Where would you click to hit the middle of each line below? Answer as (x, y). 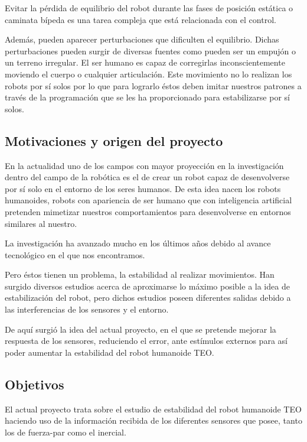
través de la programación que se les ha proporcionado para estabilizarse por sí (147, 97)
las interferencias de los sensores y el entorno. (87, 309)
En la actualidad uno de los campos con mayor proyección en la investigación (144, 165)
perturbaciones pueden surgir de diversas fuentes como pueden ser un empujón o (151, 51)
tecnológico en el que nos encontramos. (75, 254)
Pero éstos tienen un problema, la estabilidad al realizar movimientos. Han (140, 274)
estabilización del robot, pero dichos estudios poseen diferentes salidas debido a (148, 298)
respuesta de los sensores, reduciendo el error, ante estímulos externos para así (146, 341)
